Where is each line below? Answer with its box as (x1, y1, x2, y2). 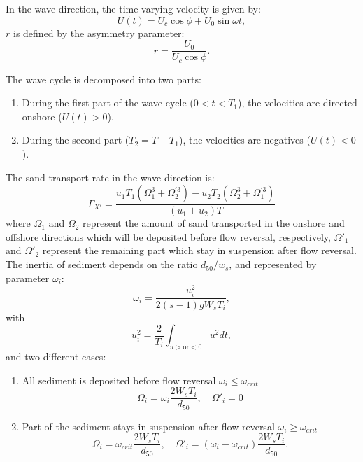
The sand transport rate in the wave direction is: (6, 169, 215, 184)
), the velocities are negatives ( (178, 132, 311, 147)
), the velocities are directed (238, 95, 357, 110)
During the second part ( (22, 132, 129, 147)
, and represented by (229, 257, 317, 272)
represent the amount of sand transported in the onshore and (83, 216, 345, 230)
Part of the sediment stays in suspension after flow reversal (22, 419, 275, 433)
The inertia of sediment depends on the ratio (6, 257, 198, 272)
